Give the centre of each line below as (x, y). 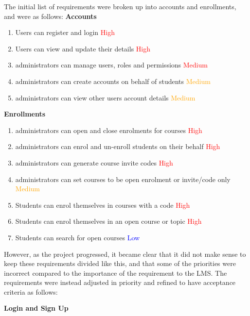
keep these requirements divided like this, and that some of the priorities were (120, 263)
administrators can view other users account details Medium (105, 97)
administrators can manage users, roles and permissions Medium (111, 65)
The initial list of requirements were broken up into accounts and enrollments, (120, 6)
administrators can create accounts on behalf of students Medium (113, 81)
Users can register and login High (65, 32)
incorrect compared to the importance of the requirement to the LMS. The (116, 273)
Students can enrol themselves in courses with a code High (103, 205)
